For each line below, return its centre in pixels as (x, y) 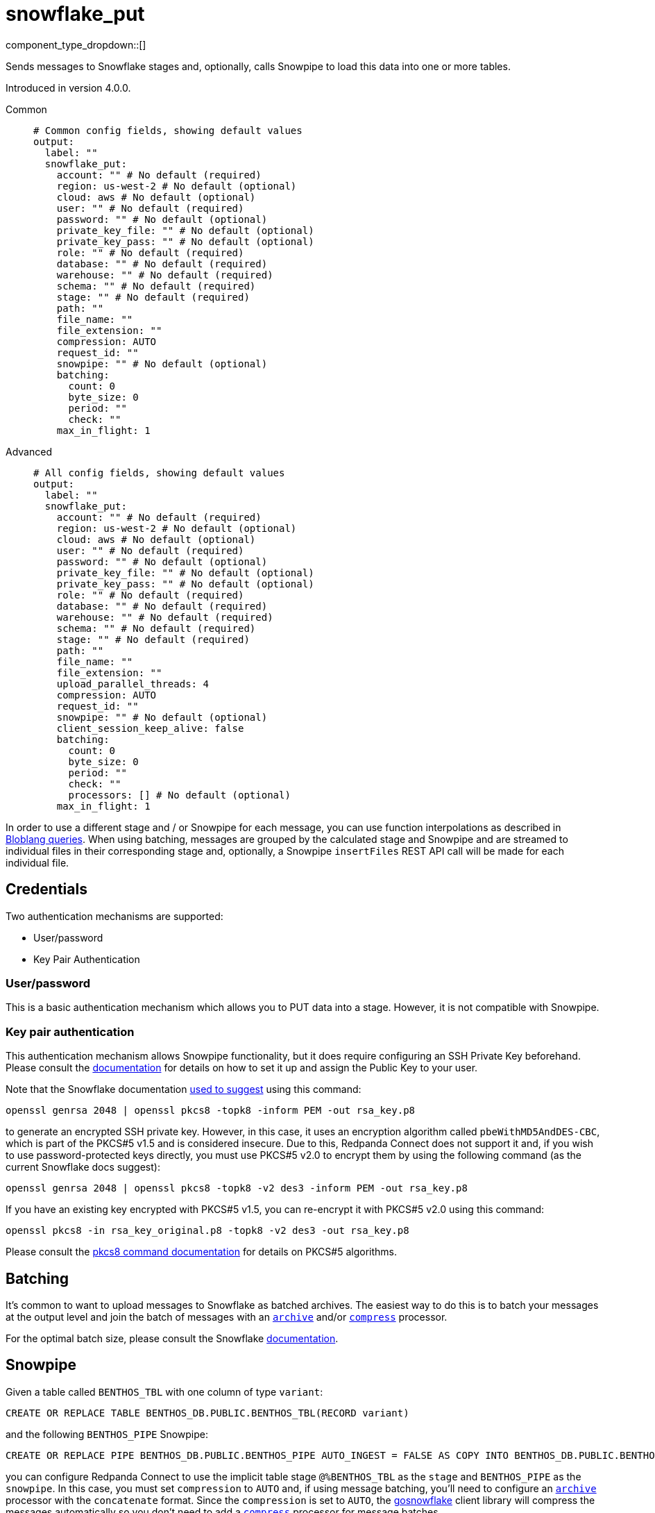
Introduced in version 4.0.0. (68, 87)
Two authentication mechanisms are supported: (114, 916)
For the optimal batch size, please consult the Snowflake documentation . (172, 1338)
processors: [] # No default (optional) (179, 795)
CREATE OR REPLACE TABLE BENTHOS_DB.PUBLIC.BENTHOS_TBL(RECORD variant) (207, 1413)
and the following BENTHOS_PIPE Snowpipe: (107, 1434)
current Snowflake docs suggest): (83, 1167)
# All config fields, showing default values (159, 473)
